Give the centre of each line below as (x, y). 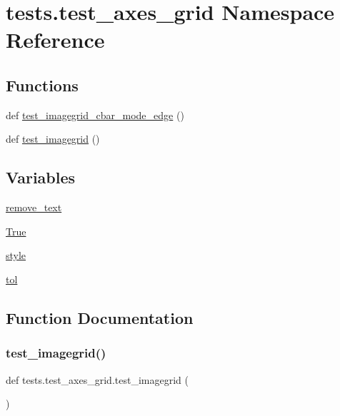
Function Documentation (100, 317)
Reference (55, 40)
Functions (42, 85)
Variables (41, 177)
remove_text (34, 207)
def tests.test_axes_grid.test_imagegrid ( (97, 379)
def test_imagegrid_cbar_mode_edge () (95, 115)
